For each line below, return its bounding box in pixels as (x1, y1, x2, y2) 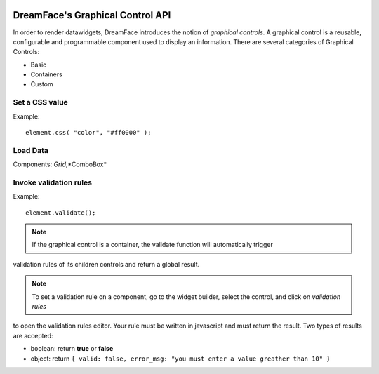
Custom (30, 80, 53, 88)
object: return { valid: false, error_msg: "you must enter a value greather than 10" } (30, 354, 331, 363)
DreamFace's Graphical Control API (13, 9, 171, 21)
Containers (30, 70, 62, 79)
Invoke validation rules (13, 178, 93, 187)
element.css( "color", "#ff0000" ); (25, 128, 152, 136)
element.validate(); (25, 208, 96, 217)
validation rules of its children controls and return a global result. (13, 260, 200, 268)
